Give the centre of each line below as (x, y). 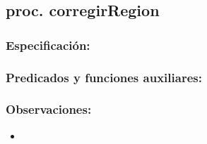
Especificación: (48, 45)
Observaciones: (49, 109)
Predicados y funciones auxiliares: (104, 77)
